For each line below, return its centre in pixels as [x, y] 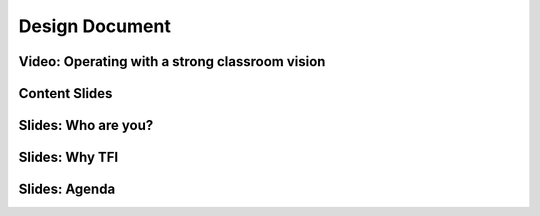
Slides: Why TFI [68, 157]
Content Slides [65, 93]
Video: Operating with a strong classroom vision [172, 61]
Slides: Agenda [67, 189]
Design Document [95, 26]
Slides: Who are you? [86, 125]
